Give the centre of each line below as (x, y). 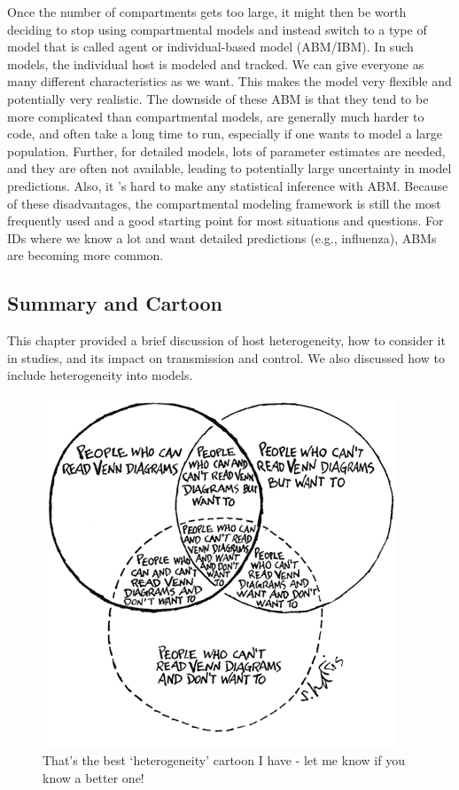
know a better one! (93, 778)
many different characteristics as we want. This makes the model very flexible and (229, 81)
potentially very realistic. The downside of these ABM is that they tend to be (218, 98)
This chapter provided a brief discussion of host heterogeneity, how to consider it (226, 340)
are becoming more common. (86, 255)
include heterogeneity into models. (100, 375)
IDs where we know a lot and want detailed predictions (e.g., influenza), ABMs (222, 237)
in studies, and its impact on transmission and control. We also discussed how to (226, 357)
